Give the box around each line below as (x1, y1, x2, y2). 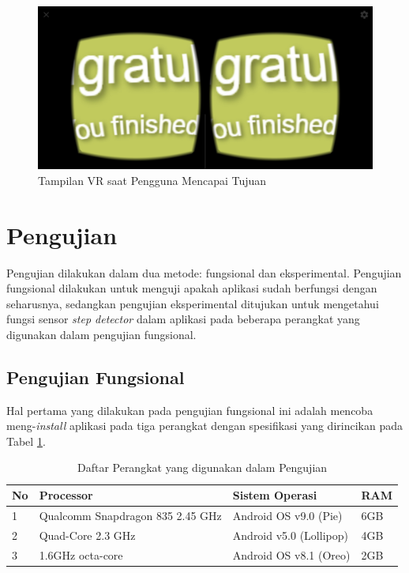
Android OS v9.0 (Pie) (232, 507, 343, 523)
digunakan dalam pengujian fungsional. (6, 326, 197, 342)
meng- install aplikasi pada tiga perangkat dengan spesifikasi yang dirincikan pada (6, 417, 403, 434)
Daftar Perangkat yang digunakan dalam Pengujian (77, 459, 328, 476)
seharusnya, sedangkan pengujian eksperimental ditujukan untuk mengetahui (6, 295, 379, 311)
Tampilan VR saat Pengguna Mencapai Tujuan (38, 172, 267, 188)
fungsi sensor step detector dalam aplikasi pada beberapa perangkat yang (6, 311, 360, 327)
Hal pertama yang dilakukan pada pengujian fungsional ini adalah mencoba (6, 401, 373, 418)
